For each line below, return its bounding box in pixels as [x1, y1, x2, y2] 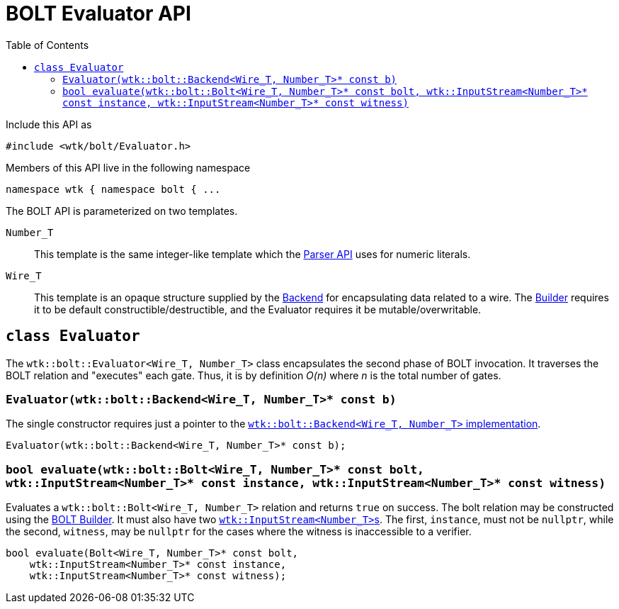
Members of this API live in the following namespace [6, 161, 251, 174]
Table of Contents [6, 38, 89, 51]
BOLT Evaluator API [6, 1, 191, 26]
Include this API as [6, 118, 92, 130]
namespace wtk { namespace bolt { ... [6, 183, 221, 195]
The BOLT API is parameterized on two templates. [6, 204, 238, 217]
